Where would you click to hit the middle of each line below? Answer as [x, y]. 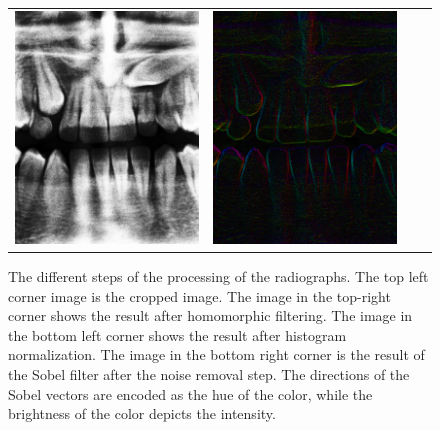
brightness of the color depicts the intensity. [142, 413]
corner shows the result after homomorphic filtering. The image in [210, 315]
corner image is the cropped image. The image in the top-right [199, 295]
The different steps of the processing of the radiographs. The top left [218, 276]
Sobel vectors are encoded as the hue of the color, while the [190, 393]
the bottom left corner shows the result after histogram [177, 334]
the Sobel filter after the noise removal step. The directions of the [209, 373]
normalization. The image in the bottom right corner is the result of [216, 354]
